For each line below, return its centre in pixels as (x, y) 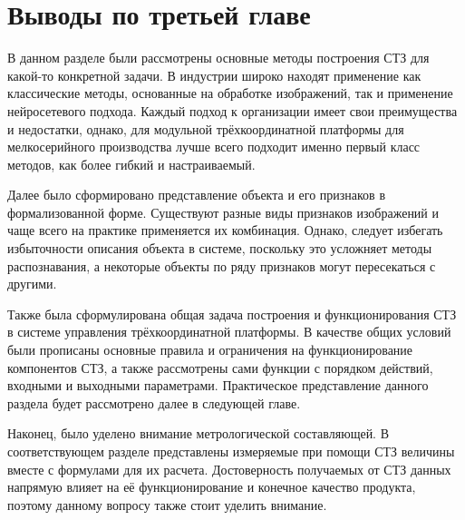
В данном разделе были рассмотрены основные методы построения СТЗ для (218, 58)
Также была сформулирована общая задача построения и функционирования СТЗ (232, 314)
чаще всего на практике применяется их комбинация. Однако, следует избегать (225, 230)
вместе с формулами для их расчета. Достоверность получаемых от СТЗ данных (229, 469)
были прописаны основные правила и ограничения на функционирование (210, 350)
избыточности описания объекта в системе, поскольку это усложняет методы (220, 248)
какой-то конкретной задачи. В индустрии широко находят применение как (214, 75)
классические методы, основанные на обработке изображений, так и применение (230, 93)
